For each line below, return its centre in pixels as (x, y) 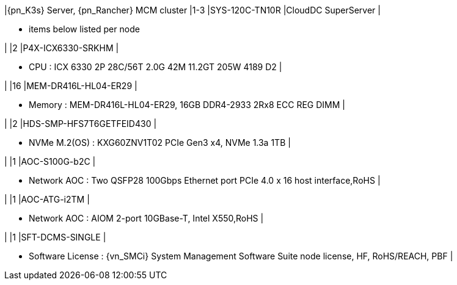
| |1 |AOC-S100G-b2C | (50, 161)
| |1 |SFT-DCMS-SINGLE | (55, 237)
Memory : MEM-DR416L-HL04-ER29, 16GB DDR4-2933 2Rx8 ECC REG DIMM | (187, 105)
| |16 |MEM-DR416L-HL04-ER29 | (71, 86)
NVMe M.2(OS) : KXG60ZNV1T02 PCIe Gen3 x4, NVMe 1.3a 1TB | (160, 142)
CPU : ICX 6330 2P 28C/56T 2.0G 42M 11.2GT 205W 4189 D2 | (155, 67)
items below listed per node (84, 29)
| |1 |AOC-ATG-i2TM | (47, 199)
